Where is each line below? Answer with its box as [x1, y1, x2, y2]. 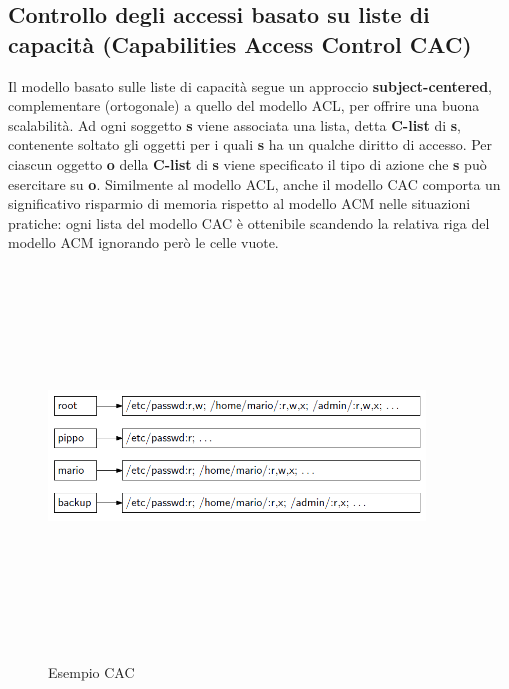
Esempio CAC [48, 662, 135, 683]
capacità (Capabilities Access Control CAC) [8, 28, 472, 59]
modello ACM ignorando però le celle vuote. [8, 232, 279, 253]
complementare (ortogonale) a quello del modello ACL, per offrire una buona [8, 95, 480, 116]
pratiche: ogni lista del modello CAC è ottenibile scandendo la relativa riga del [8, 212, 490, 233]
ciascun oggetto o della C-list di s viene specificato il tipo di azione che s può [8, 153, 487, 174]
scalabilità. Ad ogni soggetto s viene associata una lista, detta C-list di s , [8, 114, 461, 135]
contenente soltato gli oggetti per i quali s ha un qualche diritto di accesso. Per [8, 134, 493, 155]
